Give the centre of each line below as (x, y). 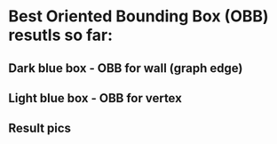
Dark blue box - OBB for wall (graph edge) (126, 68)
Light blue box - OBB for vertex (95, 98)
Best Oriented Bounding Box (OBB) (138, 16)
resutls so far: (60, 35)
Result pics (40, 128)
